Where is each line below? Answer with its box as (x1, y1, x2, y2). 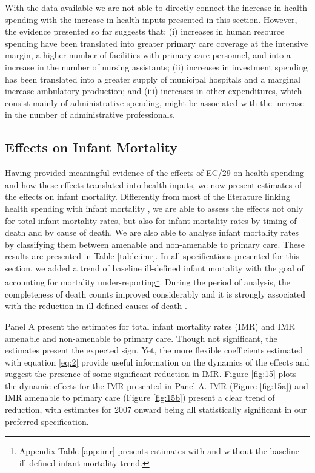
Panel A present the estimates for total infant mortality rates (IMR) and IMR (5, 319, 295, 332)
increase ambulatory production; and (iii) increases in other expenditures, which (5, 84, 302, 97)
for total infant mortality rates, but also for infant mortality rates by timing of (5, 214, 297, 226)
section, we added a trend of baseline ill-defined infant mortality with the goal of (5, 261, 304, 274)
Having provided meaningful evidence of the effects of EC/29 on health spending (5, 166, 304, 179)
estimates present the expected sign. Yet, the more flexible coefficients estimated (5, 344, 303, 356)
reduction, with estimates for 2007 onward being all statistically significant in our (5, 403, 307, 416)
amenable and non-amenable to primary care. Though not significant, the (5, 332, 277, 344)
